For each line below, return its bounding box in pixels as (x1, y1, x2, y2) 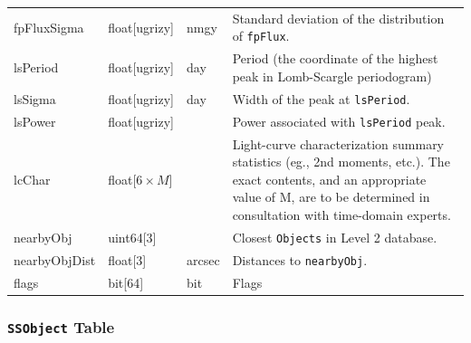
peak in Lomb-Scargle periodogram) (232, 66, 432, 85)
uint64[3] (108, 227, 157, 246)
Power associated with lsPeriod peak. (232, 111, 446, 130)
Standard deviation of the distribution (232, 8, 445, 27)
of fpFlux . (232, 26, 290, 45)
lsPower (14, 111, 56, 130)
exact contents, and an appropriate (232, 169, 427, 188)
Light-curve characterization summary (232, 134, 445, 153)
